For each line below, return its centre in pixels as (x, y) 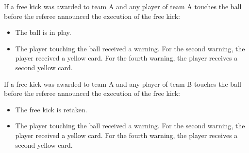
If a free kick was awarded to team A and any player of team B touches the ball (123, 84)
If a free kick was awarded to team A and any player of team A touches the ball (123, 6)
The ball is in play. (43, 32)
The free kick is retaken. (51, 109)
